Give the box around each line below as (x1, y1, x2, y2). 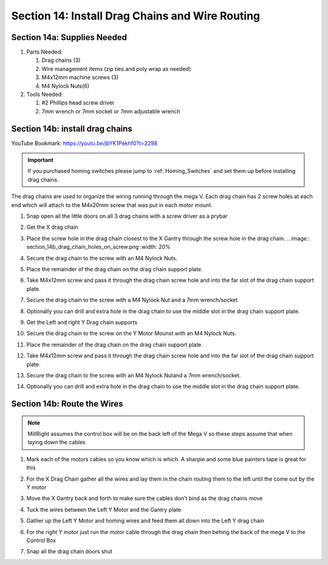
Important (27, 157, 54, 164)
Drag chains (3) (41, 56, 81, 64)
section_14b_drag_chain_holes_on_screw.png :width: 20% (26, 243, 171, 251)
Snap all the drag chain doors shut (26, 548, 112, 555)
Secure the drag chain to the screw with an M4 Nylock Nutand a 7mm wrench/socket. (26, 371, 241, 379)
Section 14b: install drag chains (11, 123, 133, 134)
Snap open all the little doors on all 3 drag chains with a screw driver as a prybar (26, 212, 228, 220)
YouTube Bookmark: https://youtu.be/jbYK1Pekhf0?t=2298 (11, 140, 158, 147)
